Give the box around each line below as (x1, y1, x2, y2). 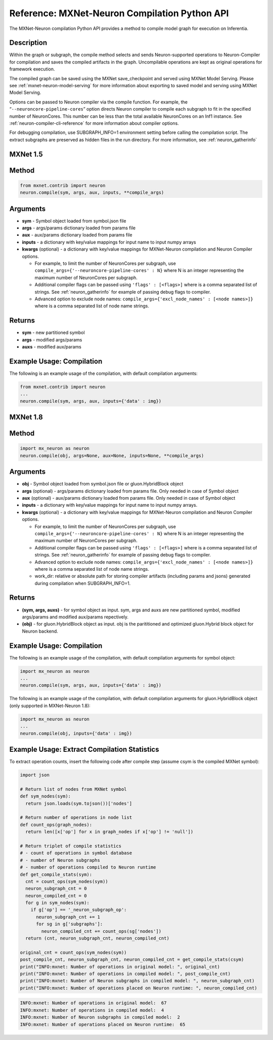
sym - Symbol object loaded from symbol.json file (22, 218, 126, 224)
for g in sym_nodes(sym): (25, 900, 89, 906)
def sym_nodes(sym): (20, 793, 71, 799)
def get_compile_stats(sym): (20, 872, 93, 877)
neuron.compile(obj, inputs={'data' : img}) (20, 731, 132, 736)
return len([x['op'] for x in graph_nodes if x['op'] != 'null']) (25, 829, 194, 835)
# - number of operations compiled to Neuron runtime (20, 864, 156, 870)
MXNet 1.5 (9, 150, 43, 158)
